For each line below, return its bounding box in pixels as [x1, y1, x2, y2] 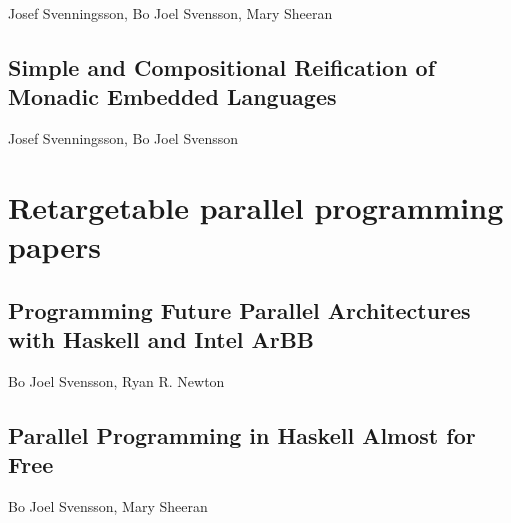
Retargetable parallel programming [8, 186, 504, 227]
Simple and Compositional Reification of [8, 51, 436, 82]
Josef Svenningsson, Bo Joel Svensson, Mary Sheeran [8, 3, 333, 23]
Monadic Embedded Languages [8, 81, 337, 112]
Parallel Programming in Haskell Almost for [8, 419, 476, 450]
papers [8, 226, 102, 267]
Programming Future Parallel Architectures [8, 294, 471, 325]
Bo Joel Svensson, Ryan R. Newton [8, 370, 225, 391]
